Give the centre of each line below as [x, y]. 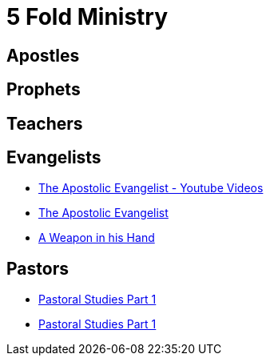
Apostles [43, 55]
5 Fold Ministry [87, 17]
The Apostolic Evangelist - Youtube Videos [151, 188]
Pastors [38, 268]
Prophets [44, 90]
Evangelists [54, 158]
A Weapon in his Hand [97, 238]
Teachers [45, 123]
